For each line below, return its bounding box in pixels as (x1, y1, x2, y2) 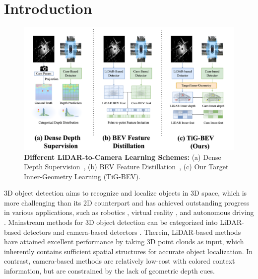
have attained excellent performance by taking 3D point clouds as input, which (4, 236, 244, 247)
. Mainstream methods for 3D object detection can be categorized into (4, 217, 218, 227)
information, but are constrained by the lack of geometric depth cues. (4, 266, 215, 276)
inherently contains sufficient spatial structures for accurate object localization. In (4, 246, 253, 256)
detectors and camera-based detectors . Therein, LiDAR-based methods (23, 226, 241, 237)
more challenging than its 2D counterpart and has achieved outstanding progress (4, 197, 249, 208)
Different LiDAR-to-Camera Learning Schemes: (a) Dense (24, 151, 221, 162)
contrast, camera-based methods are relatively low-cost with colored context (4, 256, 235, 266)
